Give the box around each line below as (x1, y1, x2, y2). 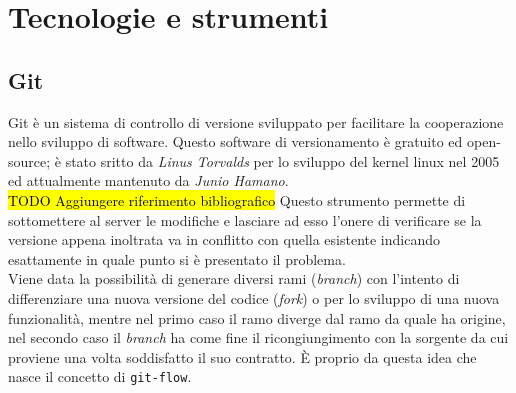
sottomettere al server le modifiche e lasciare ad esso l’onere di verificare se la (8, 209, 482, 230)
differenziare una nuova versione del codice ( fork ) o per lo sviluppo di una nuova (8, 287, 500, 308)
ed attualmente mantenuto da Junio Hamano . (8, 170, 289, 191)
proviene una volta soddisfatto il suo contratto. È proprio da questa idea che (8, 346, 477, 367)
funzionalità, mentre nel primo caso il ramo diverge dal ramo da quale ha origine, (8, 307, 506, 328)
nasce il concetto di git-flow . (8, 366, 192, 387)
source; (8, 150, 51, 171)
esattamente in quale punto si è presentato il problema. (8, 248, 346, 269)
